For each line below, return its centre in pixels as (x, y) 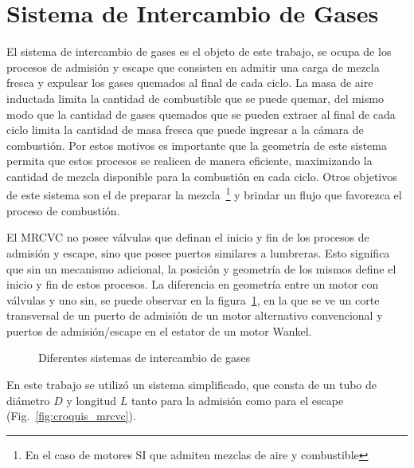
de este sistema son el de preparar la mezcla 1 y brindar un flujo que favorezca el (204, 194)
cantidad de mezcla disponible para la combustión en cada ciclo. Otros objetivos (202, 176)
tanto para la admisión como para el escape (237, 400)
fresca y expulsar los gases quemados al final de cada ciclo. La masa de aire (190, 83)
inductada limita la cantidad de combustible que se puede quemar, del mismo (195, 98)
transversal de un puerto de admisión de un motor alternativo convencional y (195, 315)
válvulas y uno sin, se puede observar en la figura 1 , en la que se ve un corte (193, 299)
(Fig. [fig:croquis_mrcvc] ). (71, 416)
